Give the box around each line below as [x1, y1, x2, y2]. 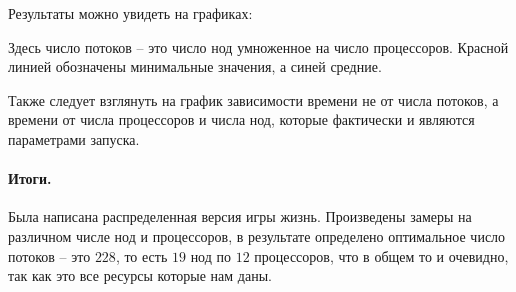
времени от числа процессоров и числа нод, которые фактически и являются [8, 109, 475, 130]
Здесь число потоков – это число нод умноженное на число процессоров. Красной [8, 36, 509, 57]
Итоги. [8, 168, 52, 189]
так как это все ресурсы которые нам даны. [8, 265, 272, 286]
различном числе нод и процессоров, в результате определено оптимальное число [8, 225, 506, 246]
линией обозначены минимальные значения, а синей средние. [8, 56, 382, 77]
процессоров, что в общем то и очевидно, [254, 245, 509, 266]
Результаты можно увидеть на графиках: [8, 3, 253, 23]
